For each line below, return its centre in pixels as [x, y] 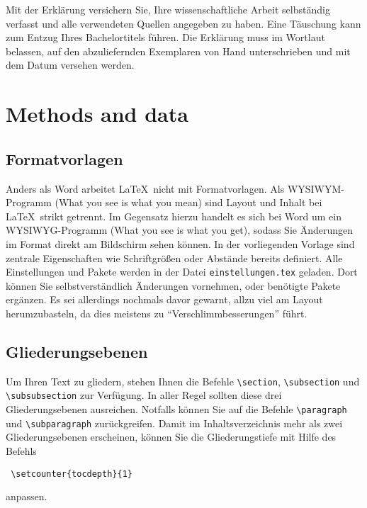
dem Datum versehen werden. [70, 65]
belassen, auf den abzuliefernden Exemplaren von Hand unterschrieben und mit [178, 51]
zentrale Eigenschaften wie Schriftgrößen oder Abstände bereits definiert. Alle [174, 258]
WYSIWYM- [316, 188]
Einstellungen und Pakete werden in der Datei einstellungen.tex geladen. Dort [182, 272]
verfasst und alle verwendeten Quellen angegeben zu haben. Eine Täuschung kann [183, 23]
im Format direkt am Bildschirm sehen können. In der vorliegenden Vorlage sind [180, 243]
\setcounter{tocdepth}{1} [72, 474]
